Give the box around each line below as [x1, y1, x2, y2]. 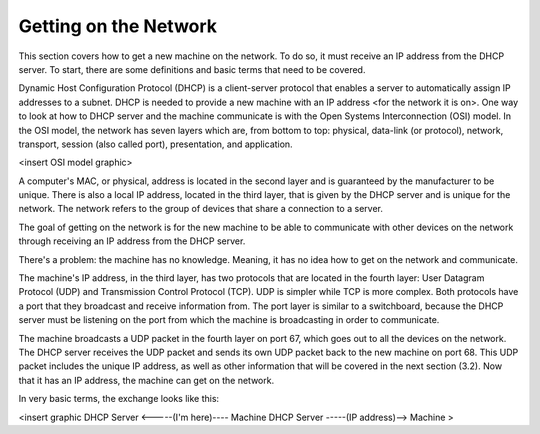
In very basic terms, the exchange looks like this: [18, 393, 220, 405]
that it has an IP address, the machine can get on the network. [18, 374, 275, 386]
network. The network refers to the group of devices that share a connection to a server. [18, 203, 384, 215]
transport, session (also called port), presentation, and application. [18, 138, 294, 150]
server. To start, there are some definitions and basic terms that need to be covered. [18, 63, 366, 75]
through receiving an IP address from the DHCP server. [18, 235, 246, 247]
